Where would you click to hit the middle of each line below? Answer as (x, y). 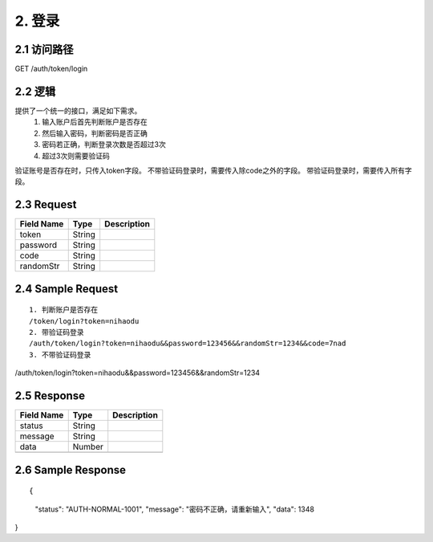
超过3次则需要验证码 (76, 156)
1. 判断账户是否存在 (64, 310)
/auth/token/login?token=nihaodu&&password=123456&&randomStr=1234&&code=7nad (188, 344)
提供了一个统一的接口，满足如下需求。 (78, 110)
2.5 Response (50, 396)
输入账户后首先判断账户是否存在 (95, 122)
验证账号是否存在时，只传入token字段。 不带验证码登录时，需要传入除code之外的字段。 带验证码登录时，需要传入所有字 (213, 170)
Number (88, 447)
